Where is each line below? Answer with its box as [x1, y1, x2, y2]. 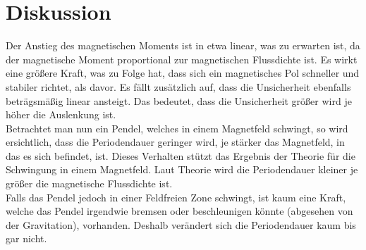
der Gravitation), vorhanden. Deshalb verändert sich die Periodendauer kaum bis [6, 217, 356, 232]
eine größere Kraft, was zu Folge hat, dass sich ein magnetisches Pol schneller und [6, 65, 360, 80]
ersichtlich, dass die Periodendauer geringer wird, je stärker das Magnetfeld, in [6, 135, 345, 149]
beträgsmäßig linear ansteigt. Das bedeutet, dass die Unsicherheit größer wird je [6, 93, 352, 108]
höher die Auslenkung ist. [6, 107, 116, 122]
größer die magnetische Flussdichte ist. [6, 176, 173, 191]
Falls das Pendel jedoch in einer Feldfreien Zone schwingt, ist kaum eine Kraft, [6, 189, 346, 204]
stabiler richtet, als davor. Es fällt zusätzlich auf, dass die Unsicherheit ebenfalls [6, 79, 351, 94]
